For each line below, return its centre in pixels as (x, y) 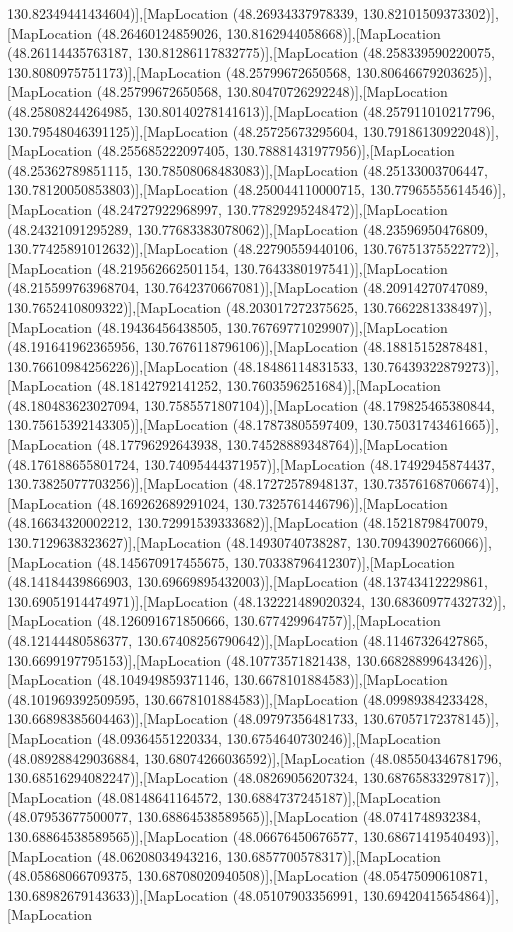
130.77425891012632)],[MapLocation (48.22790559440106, (183, 248)
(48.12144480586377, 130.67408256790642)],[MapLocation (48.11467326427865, (247, 640)
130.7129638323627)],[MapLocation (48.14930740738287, (179, 542)
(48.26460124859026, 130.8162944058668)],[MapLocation (268, 32)
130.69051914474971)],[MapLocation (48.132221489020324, (186, 600)
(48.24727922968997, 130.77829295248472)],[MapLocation (272, 208)
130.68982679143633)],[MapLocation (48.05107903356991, (183, 894)
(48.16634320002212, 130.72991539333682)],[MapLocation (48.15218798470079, (247, 522)
